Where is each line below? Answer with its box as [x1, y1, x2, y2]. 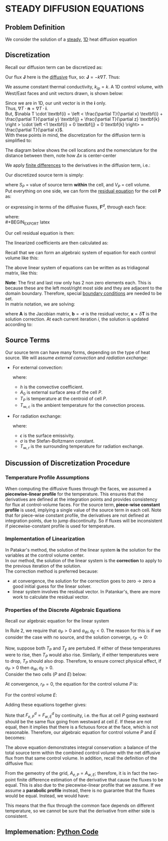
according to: [5, 321, 33, 327]
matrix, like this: [5, 270, 38, 276]
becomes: [5, 734, 26, 741]
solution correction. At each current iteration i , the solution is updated [5, 316, 149, 322]
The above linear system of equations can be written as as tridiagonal [5, 264, 149, 270]
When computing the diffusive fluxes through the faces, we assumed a [5, 485, 151, 491]
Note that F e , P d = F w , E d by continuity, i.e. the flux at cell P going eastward [5, 711, 158, 719]
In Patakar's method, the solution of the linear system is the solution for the [5, 547, 161, 553]
